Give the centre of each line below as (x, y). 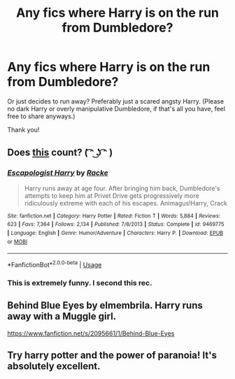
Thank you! (23, 129)
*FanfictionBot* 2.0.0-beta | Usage (55, 264)
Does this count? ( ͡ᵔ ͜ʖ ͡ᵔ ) (60, 153)
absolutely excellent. (54, 366)
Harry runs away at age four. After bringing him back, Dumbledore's (122, 188)
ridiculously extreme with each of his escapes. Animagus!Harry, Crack (126, 203)
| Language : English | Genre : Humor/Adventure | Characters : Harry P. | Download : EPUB (115, 233)
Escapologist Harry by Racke (58, 173)
